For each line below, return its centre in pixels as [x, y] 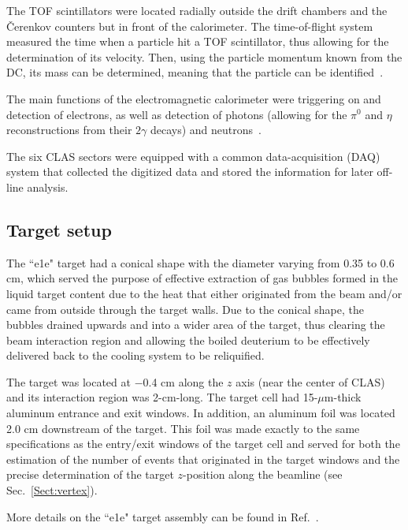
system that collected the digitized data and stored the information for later [190, 172]
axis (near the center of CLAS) [310, 381]
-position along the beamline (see [263, 474]
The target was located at [69, 381]
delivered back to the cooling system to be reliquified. [135, 355]
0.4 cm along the [183, 381]
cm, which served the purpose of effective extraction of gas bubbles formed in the [202, 278]
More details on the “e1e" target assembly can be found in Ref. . [163, 516]
